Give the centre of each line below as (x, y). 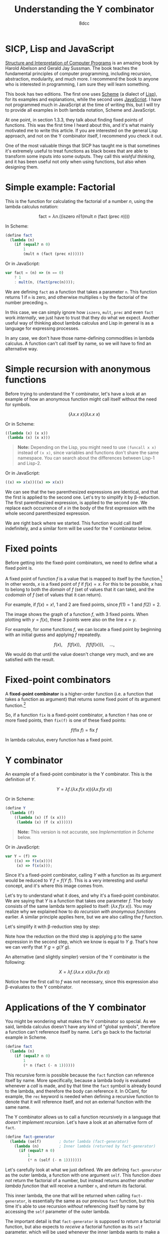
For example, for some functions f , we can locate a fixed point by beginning (83, 629)
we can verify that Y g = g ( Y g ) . (38, 947)
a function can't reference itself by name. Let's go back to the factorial (78, 1032)
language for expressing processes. (42, 328)
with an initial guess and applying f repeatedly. (53, 635)
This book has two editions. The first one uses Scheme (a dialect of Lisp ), (81, 94)
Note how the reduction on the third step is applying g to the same (73, 937)
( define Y (16, 808)
